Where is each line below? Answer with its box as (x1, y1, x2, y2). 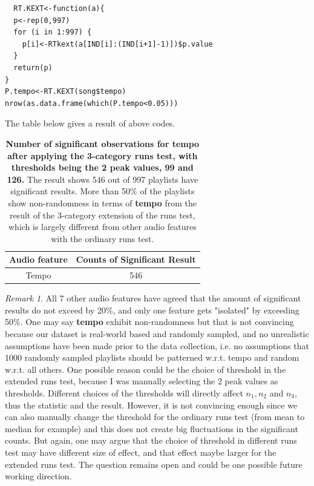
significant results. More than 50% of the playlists (10, 185, 195, 197)
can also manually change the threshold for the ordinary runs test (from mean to (5, 410, 305, 423)
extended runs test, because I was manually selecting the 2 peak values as (5, 375, 278, 387)
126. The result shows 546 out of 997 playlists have (7, 172, 198, 185)
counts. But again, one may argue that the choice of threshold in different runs (5, 434, 297, 447)
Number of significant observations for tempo (5, 137, 200, 149)
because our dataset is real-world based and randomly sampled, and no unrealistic (5, 327, 309, 340)
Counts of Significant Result (76, 253, 196, 266)
